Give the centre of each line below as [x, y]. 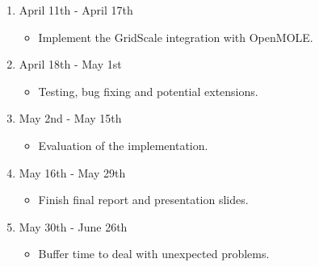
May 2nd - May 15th [70, 118]
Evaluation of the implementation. [123, 145]
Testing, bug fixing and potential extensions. [148, 91]
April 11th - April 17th [76, 10]
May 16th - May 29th [72, 172]
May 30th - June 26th [73, 226]
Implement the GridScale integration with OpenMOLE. [176, 37]
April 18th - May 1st [70, 64]
